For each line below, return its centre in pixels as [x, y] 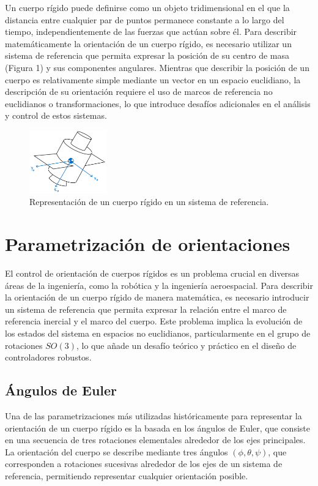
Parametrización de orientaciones [148, 244]
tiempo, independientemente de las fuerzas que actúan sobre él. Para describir [151, 32]
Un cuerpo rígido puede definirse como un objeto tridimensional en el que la [147, 7]
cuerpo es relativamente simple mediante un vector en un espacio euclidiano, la [153, 79]
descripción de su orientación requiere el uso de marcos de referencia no [139, 92]
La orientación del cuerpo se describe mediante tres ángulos [116, 451]
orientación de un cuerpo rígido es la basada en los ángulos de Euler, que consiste [157, 428]
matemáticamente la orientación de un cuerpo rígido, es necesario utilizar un [148, 43]
